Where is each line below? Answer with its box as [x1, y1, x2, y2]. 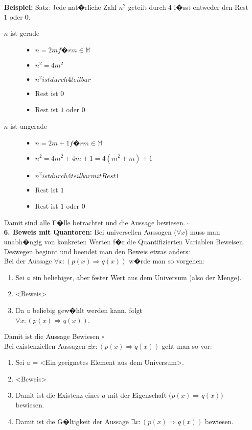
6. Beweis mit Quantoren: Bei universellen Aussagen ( [4, 227, 177, 237]
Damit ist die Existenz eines [15, 390, 100, 400]
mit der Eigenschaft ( [108, 390, 172, 400]
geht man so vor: [161, 340, 212, 351]
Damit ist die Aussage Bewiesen [4, 331, 100, 341]
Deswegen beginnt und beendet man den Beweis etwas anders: [4, 246, 190, 256]
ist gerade [10, 28, 40, 38]
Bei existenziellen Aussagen [4, 340, 86, 351]
